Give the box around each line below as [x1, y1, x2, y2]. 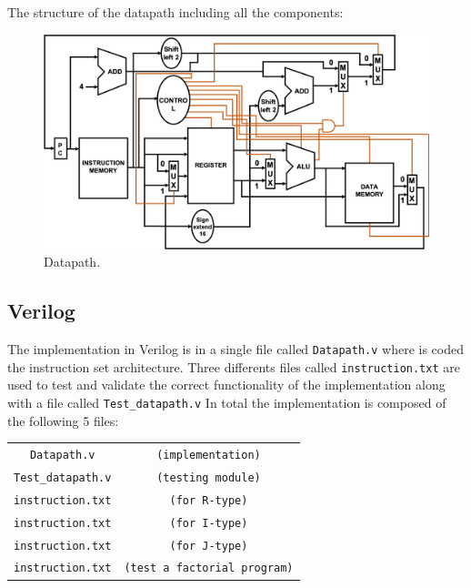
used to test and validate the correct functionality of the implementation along [7, 375, 446, 394]
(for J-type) [169, 539, 248, 553]
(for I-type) [169, 516, 248, 530]
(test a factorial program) [124, 562, 294, 575]
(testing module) [156, 471, 261, 484]
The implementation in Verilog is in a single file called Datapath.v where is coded [7, 340, 464, 358]
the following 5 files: [7, 411, 119, 430]
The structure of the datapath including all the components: [7, 3, 344, 21]
